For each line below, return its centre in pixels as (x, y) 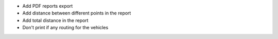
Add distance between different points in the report (77, 13)
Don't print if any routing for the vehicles (65, 28)
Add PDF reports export (48, 6)
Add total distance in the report (55, 20)
